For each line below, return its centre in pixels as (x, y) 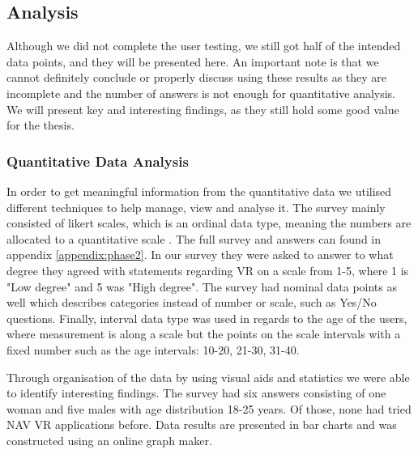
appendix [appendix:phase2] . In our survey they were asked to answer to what (200, 255)
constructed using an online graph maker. (109, 440)
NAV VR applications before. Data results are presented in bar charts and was (202, 424)
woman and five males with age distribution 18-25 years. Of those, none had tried (209, 408)
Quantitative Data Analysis (98, 161)
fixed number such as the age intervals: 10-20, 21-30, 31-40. (153, 349)
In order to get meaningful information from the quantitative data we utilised (199, 191)
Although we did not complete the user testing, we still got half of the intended (204, 46)
